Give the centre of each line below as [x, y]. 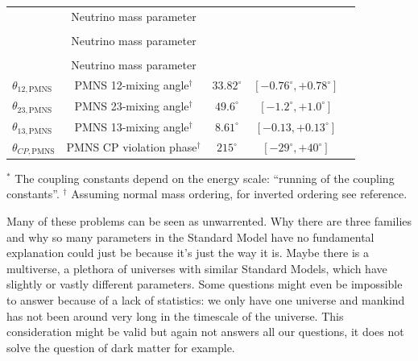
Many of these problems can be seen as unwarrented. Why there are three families [209, 221]
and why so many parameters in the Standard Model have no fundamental [190, 237]
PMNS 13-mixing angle [132, 126]
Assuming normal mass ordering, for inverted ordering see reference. [239, 194]
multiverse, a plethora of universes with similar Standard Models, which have [197, 268]
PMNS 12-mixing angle [132, 85]
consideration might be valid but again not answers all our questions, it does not [205, 332]
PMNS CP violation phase [132, 147]
